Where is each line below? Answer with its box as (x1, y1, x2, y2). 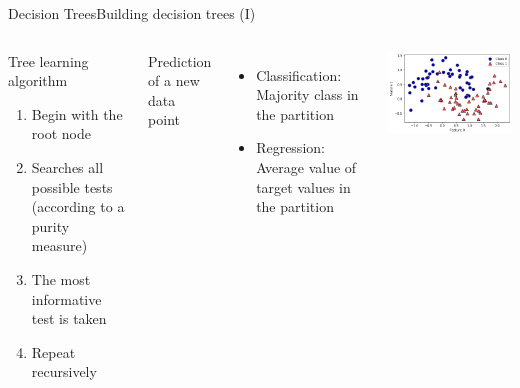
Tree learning (8, 50, 89, 71)
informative (31, 288, 102, 309)
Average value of (256, 156, 357, 177)
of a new (148, 70, 200, 91)
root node (31, 123, 91, 144)
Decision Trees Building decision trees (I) (8, 3, 256, 23)
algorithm (8, 70, 68, 91)
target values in (256, 176, 351, 197)
